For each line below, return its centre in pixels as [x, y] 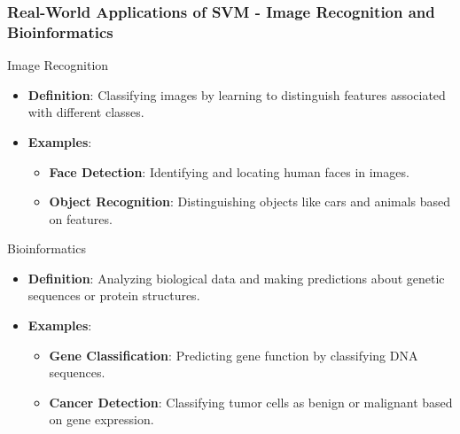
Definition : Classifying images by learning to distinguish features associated [237, 94]
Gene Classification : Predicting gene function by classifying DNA [234, 355]
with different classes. [86, 112]
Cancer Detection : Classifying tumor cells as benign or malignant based [251, 402]
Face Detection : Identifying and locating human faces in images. [229, 171]
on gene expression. [101, 419]
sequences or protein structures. [114, 295]
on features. [81, 218]
